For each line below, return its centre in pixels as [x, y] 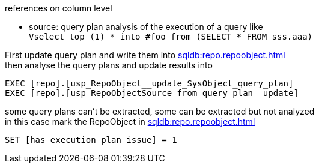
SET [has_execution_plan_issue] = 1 [91, 140]
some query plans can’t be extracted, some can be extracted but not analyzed [160, 111]
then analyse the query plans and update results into [109, 65]
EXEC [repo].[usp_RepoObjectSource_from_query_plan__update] [152, 93]
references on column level [59, 8]
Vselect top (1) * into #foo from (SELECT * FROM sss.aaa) [171, 37]
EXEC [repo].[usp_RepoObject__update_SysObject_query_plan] [149, 83]
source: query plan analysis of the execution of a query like [146, 27]
